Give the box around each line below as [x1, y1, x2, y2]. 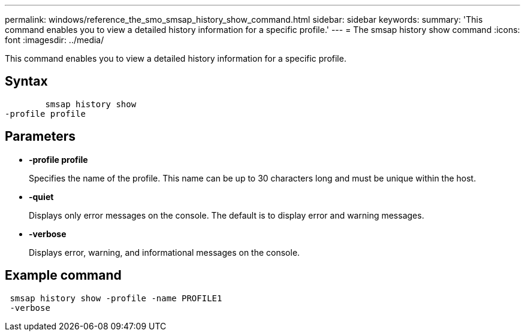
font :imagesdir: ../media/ [5, 35, 104, 45]
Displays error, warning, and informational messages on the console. [29, 247, 300, 258]
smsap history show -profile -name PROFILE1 [10, 293, 222, 303]
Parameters [5, 129, 76, 144]
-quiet [29, 191, 54, 202]
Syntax [5, 74, 48, 89]
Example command [5, 268, 122, 283]
